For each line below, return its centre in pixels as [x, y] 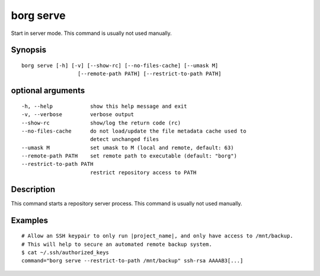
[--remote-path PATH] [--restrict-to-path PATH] [149, 74]
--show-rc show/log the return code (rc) [101, 123]
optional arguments [48, 91]
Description [33, 189]
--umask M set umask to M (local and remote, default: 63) [128, 147]
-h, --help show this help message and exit [104, 106]
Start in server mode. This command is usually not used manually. [91, 33]
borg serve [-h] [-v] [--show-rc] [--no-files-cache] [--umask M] [120, 65]
